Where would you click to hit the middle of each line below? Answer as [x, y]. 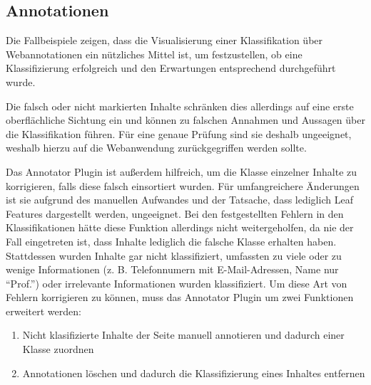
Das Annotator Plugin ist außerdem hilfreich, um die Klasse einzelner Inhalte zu [182, 171]
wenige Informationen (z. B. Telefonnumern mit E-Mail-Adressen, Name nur [172, 269]
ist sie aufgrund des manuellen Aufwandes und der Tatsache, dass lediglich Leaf [179, 200]
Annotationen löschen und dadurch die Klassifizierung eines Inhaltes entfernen [194, 373]
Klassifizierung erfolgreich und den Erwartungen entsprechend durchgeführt [171, 68]
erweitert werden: [44, 311]
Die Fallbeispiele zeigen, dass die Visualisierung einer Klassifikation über [164, 40]
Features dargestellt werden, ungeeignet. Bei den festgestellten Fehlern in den [175, 213]
